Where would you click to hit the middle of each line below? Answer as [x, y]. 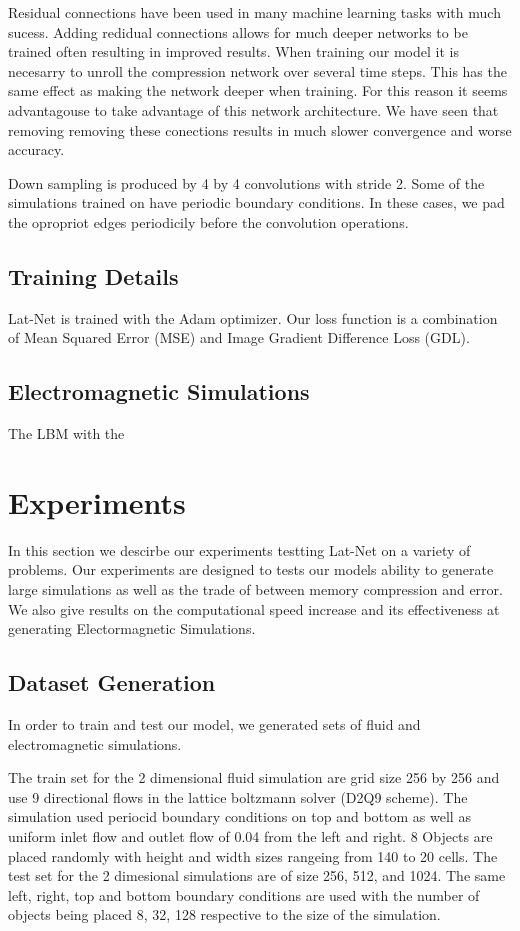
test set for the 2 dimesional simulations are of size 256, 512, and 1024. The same [257, 875]
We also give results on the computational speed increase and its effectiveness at [254, 608]
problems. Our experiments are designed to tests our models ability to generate [251, 569]
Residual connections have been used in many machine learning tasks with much [254, 12]
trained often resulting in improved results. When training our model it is [233, 51]
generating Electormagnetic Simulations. [132, 628]
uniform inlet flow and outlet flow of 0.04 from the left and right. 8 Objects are [250, 835]
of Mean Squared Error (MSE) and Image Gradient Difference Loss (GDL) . [239, 337]
